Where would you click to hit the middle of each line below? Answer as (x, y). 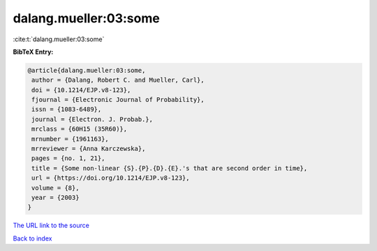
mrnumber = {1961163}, (71, 139)
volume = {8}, (56, 188)
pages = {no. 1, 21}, (68, 158)
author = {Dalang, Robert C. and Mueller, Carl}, (118, 80)
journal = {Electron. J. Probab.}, (93, 119)
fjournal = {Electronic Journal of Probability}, (118, 100)
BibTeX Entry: (33, 52)
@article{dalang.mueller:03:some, (87, 70)
